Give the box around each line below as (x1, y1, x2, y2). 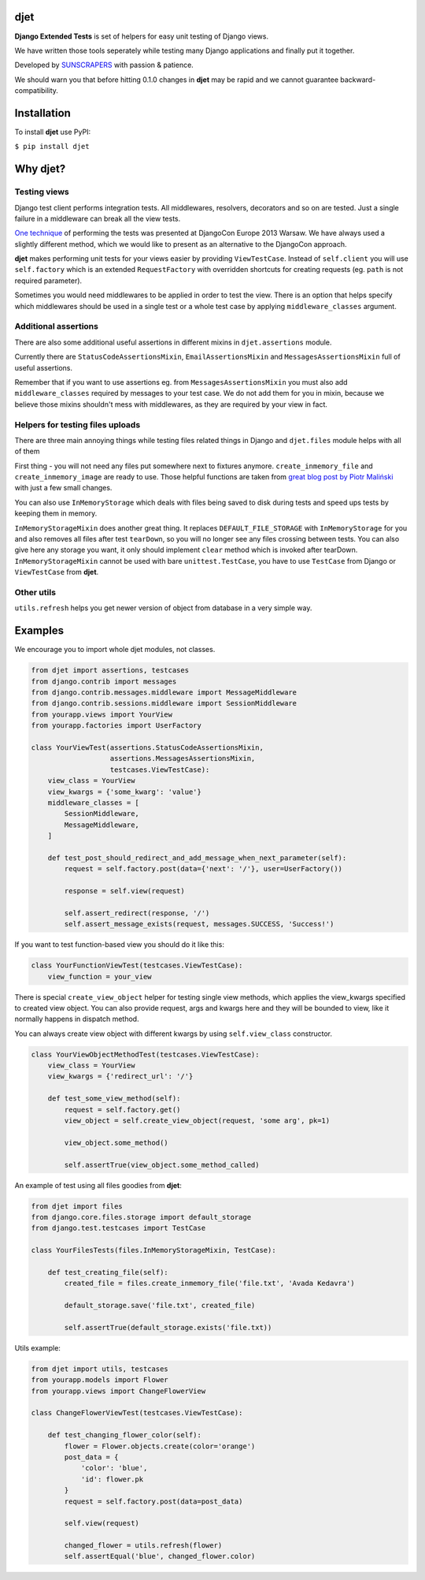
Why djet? (14, 162, 66, 176)
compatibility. (14, 86, 59, 95)
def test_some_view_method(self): (47, 1094, 181, 1103)
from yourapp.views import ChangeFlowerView (31, 1386, 206, 1396)
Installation (14, 106, 71, 120)
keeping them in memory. (14, 509, 98, 518)
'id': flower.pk (80, 1474, 144, 1484)
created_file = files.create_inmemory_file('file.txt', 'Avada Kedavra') (64, 1279, 356, 1288)
